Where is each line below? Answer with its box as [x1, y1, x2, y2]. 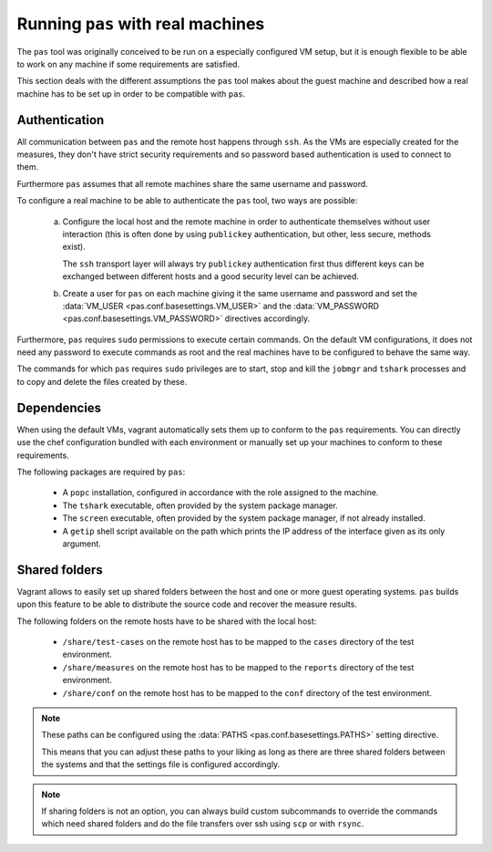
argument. [62, 538, 102, 549]
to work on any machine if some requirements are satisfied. [16, 58, 241, 69]
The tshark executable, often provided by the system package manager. [62, 500, 339, 511]
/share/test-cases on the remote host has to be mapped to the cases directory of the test [62, 636, 415, 647]
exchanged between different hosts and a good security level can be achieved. [62, 271, 360, 282]
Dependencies [16, 400, 102, 415]
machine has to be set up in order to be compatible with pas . [16, 88, 246, 99]
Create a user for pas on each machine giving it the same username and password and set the [62, 287, 418, 298]
